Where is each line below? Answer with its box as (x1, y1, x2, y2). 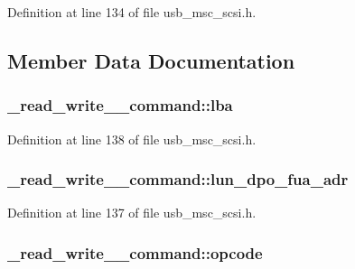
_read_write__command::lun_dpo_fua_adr (7, 168, 349, 190)
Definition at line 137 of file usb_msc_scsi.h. (7, 203, 257, 222)
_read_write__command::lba (7, 94, 233, 116)
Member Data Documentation (7, 46, 295, 74)
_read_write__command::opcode (7, 241, 263, 264)
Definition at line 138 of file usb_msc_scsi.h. (7, 129, 257, 148)
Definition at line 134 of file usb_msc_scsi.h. (7, 3, 257, 21)
